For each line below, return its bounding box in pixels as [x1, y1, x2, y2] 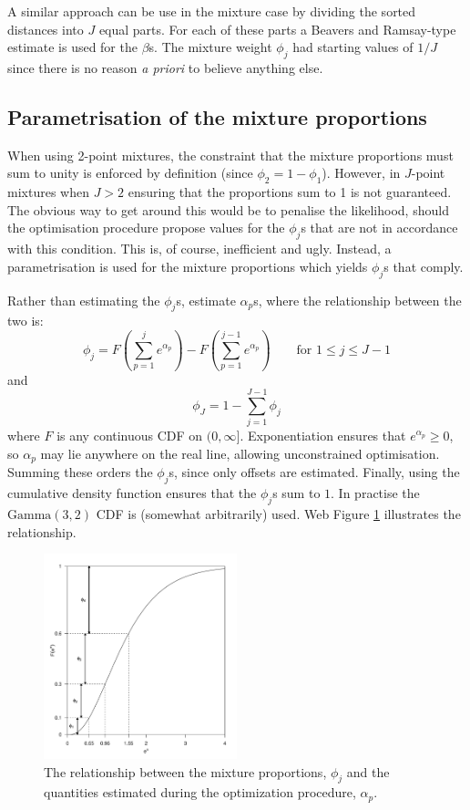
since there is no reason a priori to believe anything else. [7, 57, 323, 77]
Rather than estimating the [7, 290, 160, 309]
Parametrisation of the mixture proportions [7, 102, 427, 130]
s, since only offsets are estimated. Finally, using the [169, 462, 460, 482]
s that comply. [383, 256, 464, 275]
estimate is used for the [7, 37, 138, 57]
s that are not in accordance [301, 218, 458, 237]
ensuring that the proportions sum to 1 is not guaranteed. [128, 182, 452, 202]
